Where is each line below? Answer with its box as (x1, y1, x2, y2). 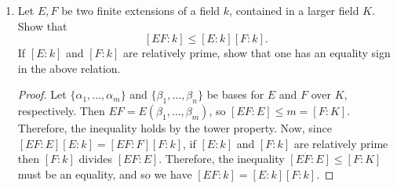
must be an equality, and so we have (17, 165, 192, 182)
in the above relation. (17, 60, 121, 76)
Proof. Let (17, 86, 67, 103)
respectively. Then (17, 103, 105, 119)
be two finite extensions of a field (61, 2, 220, 18)
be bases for (206, 86, 264, 103)
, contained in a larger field (229, 2, 359, 18)
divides (78, 150, 113, 167)
